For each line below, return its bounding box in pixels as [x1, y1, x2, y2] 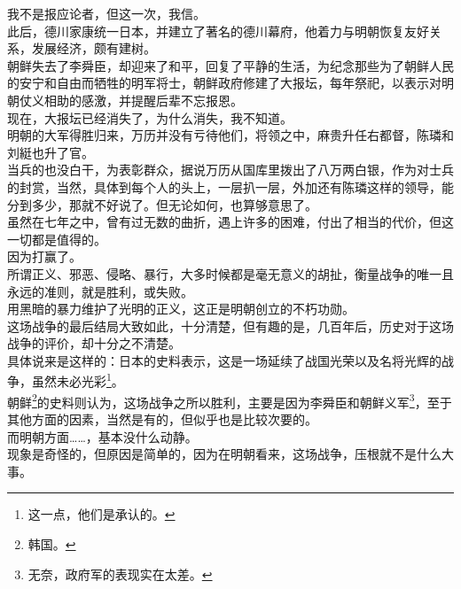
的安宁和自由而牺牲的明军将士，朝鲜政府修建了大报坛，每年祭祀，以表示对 [7, 74, 441, 92]
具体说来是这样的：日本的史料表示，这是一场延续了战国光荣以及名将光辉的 [7, 351, 441, 369]
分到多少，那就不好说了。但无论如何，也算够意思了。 [7, 195, 317, 213]
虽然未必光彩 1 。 [31, 369, 124, 391]
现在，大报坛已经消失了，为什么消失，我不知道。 [7, 108, 293, 127]
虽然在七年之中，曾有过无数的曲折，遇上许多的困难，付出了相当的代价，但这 [7, 213, 454, 231]
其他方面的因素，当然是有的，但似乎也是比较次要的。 [7, 409, 317, 428]
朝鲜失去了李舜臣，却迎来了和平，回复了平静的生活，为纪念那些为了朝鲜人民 [7, 56, 454, 74]
